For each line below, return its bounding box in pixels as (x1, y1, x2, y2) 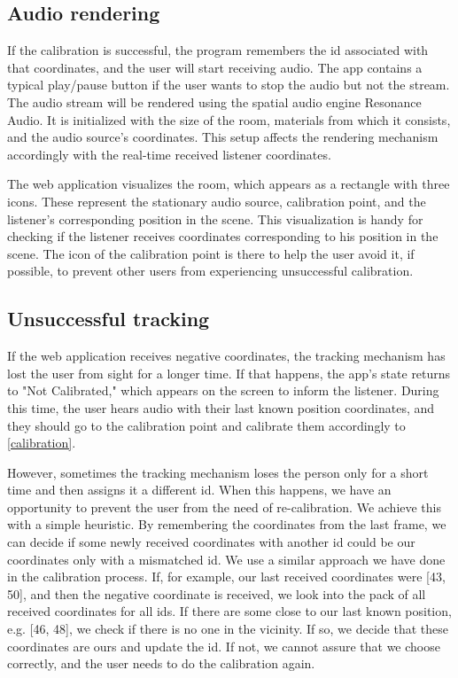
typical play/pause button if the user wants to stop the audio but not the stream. (7, 75, 450, 94)
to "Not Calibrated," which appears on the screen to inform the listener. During (7, 381, 439, 400)
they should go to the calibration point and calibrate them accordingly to (7, 416, 406, 434)
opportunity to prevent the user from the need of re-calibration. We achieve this (7, 497, 442, 516)
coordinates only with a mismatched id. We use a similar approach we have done (7, 549, 446, 568)
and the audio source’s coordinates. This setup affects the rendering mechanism (7, 128, 439, 146)
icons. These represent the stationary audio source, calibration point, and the (7, 191, 426, 210)
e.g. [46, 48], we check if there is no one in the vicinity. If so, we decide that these (7, 620, 448, 638)
